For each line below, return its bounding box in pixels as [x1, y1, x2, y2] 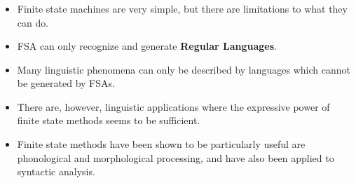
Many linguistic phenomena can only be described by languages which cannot [17, 62, 350, 76]
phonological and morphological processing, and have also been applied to [17, 150, 334, 165]
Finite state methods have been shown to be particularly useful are [17, 137, 306, 151]
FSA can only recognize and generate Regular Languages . [17, 39, 277, 53]
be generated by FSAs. [17, 76, 115, 90]
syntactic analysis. [17, 164, 95, 179]
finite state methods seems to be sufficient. [17, 113, 200, 128]
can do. [17, 15, 49, 29]
